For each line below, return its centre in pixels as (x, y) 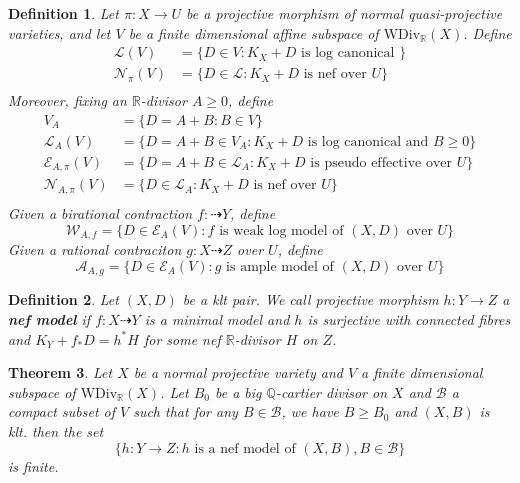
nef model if (49, 318)
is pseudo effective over (381, 162)
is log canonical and (368, 141)
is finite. (33, 465)
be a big (238, 391)
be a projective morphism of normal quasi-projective (344, 13)
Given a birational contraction (100, 213)
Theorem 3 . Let (60, 372)
